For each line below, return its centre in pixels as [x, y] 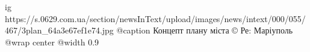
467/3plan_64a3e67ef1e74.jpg [59, 30]
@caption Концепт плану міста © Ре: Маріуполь [205, 30]
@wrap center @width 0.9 [52, 42]
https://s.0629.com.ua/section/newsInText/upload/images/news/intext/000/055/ [155, 18]
